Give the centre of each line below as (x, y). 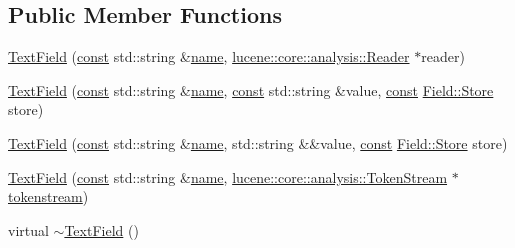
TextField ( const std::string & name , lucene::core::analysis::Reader (209, 56)
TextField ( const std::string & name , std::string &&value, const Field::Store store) (258, 142)
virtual (28, 229)
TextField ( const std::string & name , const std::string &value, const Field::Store (251, 89)
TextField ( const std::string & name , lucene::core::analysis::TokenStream (228, 176)
